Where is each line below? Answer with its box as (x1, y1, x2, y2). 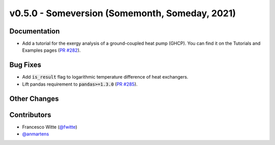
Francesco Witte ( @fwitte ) (22, 124, 77, 130)
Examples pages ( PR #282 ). (22, 47, 81, 53)
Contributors (9, 111, 51, 119)
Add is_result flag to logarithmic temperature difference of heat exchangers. (22, 74, 188, 80)
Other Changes (9, 94, 59, 103)
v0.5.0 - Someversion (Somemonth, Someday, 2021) (9, 8, 236, 19)
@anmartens (22, 131, 49, 137)
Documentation (9, 27, 60, 35)
